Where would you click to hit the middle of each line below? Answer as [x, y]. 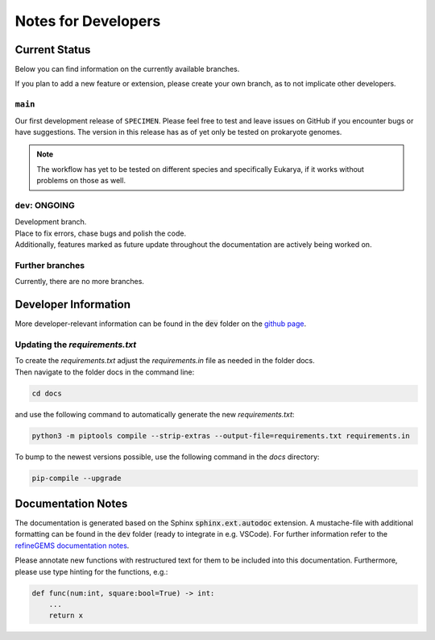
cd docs [47, 393]
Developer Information [73, 305]
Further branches [50, 265]
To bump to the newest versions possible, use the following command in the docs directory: [167, 457]
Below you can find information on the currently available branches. [127, 69]
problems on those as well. [81, 181]
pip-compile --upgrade [77, 478]
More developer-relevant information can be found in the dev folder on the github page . [160, 324]
